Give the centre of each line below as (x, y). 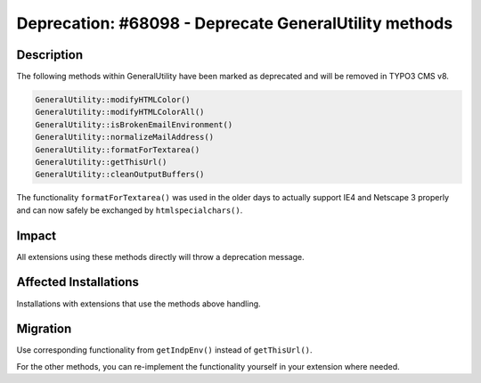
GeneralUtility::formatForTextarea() (118, 150)
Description (50, 55)
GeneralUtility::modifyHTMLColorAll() (120, 112)
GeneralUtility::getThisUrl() (101, 162)
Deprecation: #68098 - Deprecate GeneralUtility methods (235, 23)
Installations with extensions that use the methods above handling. (139, 304)
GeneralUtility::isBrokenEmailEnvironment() (134, 124)
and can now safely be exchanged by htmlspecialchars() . (130, 210)
